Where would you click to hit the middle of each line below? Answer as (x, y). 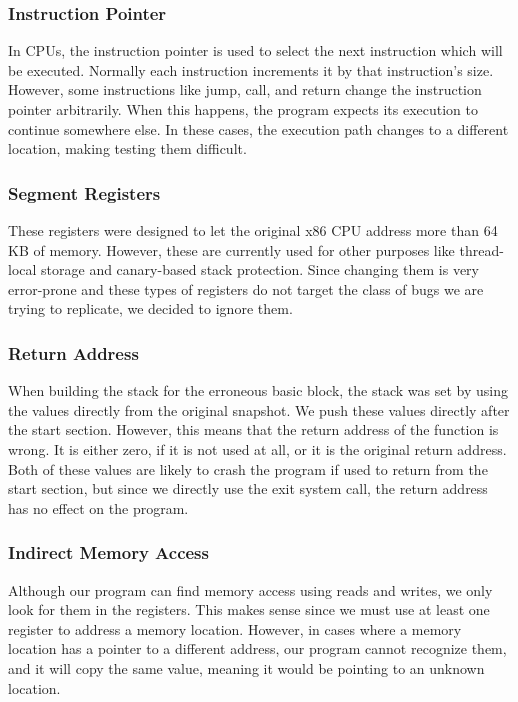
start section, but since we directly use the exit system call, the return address (248, 488)
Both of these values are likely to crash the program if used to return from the (248, 468)
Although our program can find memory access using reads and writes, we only (250, 589)
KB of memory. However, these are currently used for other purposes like (231, 249)
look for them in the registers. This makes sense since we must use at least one (249, 609)
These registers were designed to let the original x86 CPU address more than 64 (253, 230)
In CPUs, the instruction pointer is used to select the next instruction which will (255, 50)
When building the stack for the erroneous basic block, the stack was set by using (258, 390)
